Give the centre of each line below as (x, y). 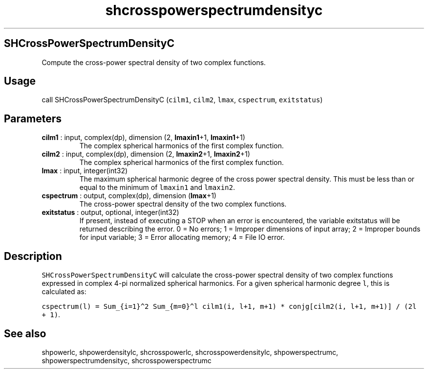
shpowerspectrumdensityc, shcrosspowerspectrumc (127, 360)
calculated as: (64, 292)
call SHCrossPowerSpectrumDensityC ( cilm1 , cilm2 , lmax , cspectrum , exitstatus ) (182, 100)
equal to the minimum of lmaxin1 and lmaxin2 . (157, 187)
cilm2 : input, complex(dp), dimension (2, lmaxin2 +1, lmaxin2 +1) (146, 154)
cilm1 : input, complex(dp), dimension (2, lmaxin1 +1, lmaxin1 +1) (143, 138)
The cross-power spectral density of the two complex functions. (183, 204)
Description (33, 256)
